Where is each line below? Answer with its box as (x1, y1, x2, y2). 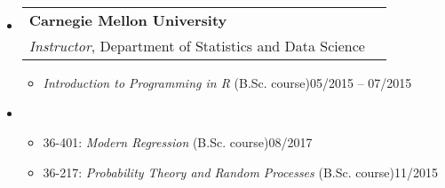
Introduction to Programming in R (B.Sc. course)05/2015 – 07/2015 (43, 74, 412, 91)
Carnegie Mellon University (28, 10, 227, 30)
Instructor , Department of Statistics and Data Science (28, 35, 365, 56)
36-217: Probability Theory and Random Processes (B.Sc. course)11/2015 (43, 162, 438, 181)
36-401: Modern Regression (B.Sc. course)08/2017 (43, 133, 313, 152)
